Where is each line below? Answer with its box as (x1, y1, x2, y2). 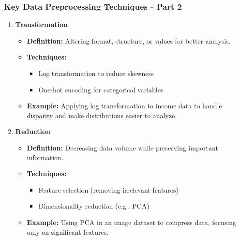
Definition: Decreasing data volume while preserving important (27, 142, 218, 152)
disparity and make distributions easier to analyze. (27, 110, 177, 120)
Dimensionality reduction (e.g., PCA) (38, 201, 150, 211)
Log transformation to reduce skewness (38, 68, 154, 78)
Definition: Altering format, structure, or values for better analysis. (27, 35, 231, 45)
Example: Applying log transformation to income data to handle (27, 101, 222, 111)
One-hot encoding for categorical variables (38, 84, 164, 94)
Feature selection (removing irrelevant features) (38, 184, 179, 195)
